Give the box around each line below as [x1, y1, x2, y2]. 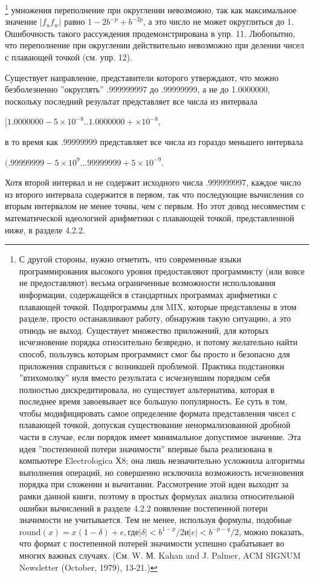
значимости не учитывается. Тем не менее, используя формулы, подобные [19, 513, 292, 526]
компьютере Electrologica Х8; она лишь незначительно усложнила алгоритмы [19, 454, 305, 467]
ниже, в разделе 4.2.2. [5, 223, 85, 236]
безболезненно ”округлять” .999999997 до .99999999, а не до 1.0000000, [5, 83, 271, 96]
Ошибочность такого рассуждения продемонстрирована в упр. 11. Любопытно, [5, 27, 295, 39]
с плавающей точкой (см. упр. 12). [5, 51, 133, 63]
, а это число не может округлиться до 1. [143, 15, 294, 28]
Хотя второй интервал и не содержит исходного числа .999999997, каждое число [5, 176, 301, 189]
